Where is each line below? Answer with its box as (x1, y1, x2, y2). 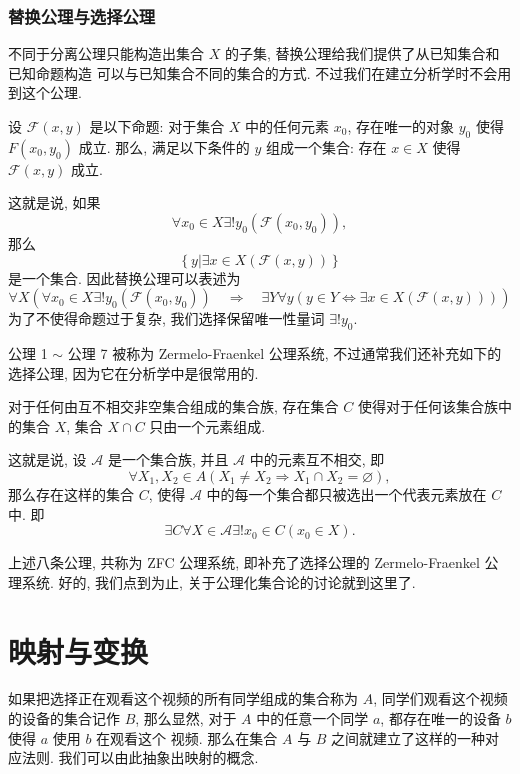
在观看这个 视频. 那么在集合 (96, 727, 278, 748)
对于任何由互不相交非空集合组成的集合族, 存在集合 (8, 396, 339, 417)
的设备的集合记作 (8, 708, 120, 729)
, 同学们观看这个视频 (373, 688, 508, 709)
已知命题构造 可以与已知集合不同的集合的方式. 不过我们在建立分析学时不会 (8, 62, 498, 83)
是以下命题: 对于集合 (89, 116, 225, 136)
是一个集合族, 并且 (107, 449, 229, 470)
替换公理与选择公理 (8, 3, 156, 28)
